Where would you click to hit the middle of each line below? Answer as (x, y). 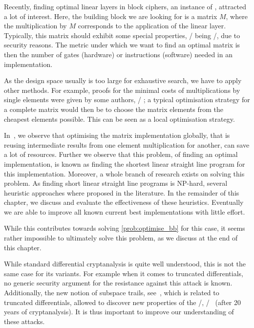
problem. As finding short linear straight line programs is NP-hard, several (116, 183)
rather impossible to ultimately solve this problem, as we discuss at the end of (121, 238)
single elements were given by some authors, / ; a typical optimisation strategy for (127, 99)
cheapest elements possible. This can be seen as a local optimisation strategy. (119, 119)
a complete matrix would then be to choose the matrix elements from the (114, 109)
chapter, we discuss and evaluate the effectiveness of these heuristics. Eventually (124, 202)
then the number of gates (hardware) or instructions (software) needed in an (118, 54)
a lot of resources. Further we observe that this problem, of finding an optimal (121, 154)
